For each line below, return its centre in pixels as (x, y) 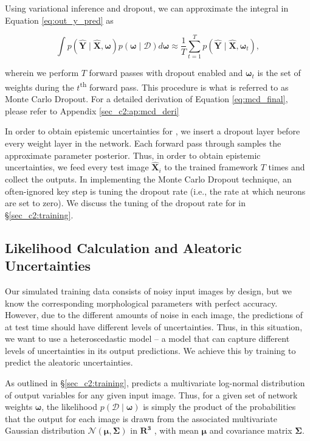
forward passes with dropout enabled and (166, 73)
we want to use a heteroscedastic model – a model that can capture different (147, 339)
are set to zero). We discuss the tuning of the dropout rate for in (126, 203)
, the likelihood (70, 407)
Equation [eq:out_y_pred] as (59, 20)
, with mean (176, 430)
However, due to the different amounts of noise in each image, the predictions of (154, 315)
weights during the (40, 87)
